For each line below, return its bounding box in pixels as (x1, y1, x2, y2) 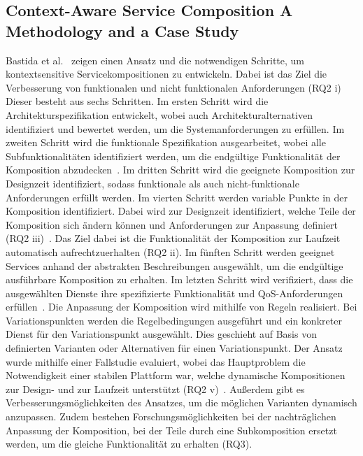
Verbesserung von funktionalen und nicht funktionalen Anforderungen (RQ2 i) (6, 80, 341, 94)
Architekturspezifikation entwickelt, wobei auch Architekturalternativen (6, 107, 313, 122)
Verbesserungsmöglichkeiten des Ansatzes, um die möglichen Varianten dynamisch (6, 395, 357, 410)
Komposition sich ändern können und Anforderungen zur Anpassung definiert (6, 217, 339, 231)
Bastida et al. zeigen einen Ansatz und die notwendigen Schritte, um (6, 52, 304, 67)
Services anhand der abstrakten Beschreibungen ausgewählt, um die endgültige (6, 258, 343, 273)
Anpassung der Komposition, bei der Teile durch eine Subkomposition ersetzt (6, 422, 337, 437)
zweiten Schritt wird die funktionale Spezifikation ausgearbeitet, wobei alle (6, 135, 326, 150)
